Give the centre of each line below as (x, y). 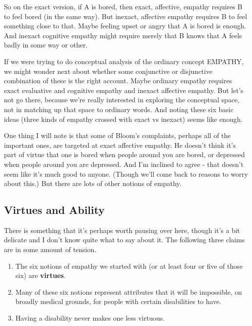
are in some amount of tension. (50, 249)
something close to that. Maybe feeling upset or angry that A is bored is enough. (125, 26)
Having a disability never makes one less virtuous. (90, 318)
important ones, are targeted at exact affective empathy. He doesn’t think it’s (120, 145)
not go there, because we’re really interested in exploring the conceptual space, (122, 100)
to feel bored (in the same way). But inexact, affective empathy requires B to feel (126, 16)
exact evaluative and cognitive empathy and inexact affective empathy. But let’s (124, 90)
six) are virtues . (41, 275)
